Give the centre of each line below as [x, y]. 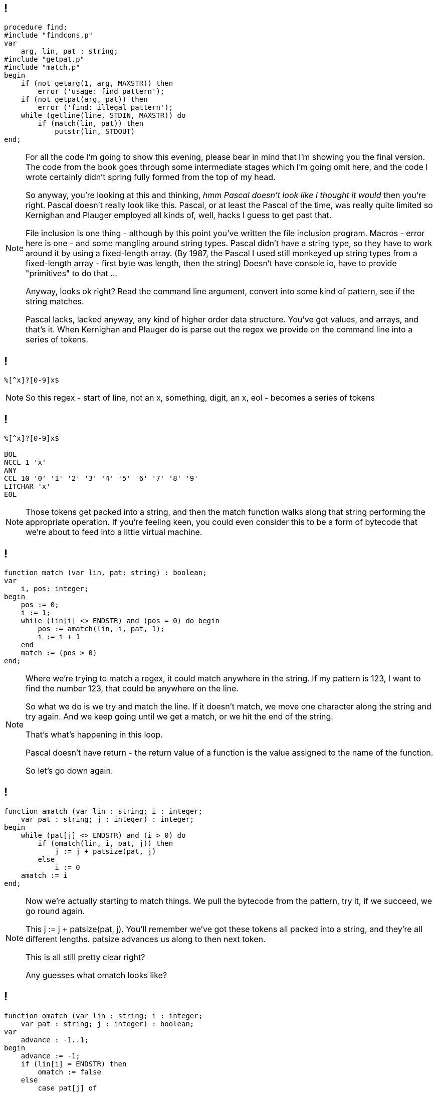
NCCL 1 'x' [25, 463]
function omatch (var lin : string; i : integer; [103, 1016]
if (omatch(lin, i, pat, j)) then [105, 843]
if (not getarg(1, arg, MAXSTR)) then [97, 83]
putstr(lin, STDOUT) [95, 132]
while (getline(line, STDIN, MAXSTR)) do [103, 116]
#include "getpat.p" [44, 59]
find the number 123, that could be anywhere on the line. [132, 688]
